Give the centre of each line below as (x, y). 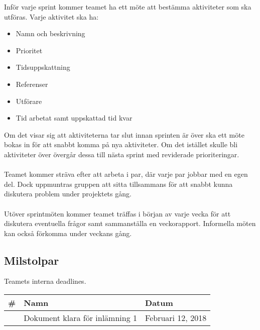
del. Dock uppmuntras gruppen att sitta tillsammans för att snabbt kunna (118, 184)
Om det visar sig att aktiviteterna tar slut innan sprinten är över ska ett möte (124, 134)
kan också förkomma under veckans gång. (68, 233)
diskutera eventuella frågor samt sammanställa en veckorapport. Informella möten (130, 223)
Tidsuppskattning (43, 67)
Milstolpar (32, 260)
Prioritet (29, 50)
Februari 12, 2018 (176, 318)
